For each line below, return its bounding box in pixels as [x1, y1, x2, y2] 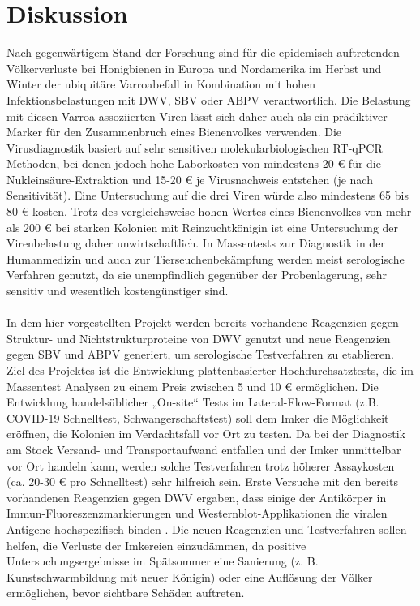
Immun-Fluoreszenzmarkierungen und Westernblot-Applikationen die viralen [6, 505, 388, 522]
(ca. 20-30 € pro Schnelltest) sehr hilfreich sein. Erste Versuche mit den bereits [6, 473, 398, 490]
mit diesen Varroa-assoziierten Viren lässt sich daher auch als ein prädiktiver [6, 107, 388, 124]
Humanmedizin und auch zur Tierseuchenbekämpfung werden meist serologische [6, 250, 405, 267]
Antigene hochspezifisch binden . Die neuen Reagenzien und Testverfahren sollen [6, 520, 407, 537]
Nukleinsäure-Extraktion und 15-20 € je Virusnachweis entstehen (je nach [6, 170, 373, 187]
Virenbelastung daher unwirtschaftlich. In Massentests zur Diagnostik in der [6, 234, 385, 251]
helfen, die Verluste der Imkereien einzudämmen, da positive [6, 536, 306, 553]
